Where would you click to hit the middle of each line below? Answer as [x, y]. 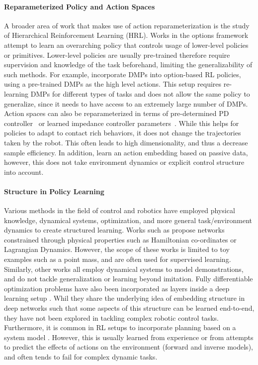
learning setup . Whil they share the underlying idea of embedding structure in [125, 298]
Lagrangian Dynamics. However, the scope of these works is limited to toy [117, 249]
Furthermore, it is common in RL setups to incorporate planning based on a [120, 327]
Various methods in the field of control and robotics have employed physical [120, 210]
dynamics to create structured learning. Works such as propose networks [114, 230]
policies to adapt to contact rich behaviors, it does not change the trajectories [123, 133]
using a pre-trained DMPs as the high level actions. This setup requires [113, 84]
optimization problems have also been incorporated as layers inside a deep [117, 288]
